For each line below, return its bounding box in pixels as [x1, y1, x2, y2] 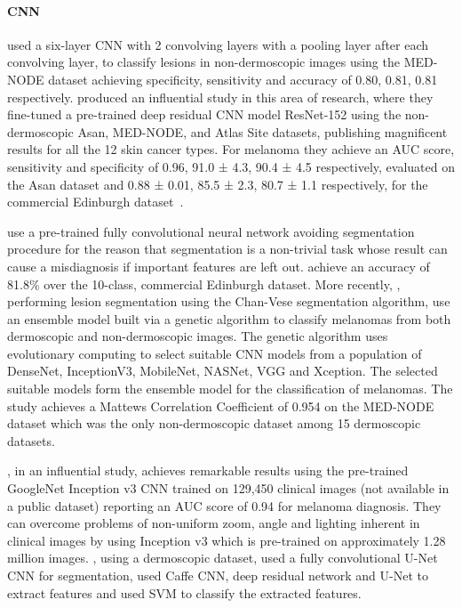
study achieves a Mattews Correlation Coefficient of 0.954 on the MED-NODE [7, 396, 434, 415]
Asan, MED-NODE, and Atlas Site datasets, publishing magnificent [77, 122, 448, 141]
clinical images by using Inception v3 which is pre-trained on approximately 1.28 [7, 531, 446, 549]
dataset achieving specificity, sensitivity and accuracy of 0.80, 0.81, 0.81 [48, 69, 438, 88]
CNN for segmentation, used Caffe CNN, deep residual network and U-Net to [7, 566, 428, 585]
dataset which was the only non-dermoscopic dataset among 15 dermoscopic [7, 414, 421, 433]
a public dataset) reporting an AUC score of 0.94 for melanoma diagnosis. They [7, 496, 442, 515]
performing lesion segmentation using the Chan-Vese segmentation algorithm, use [7, 292, 450, 311]
